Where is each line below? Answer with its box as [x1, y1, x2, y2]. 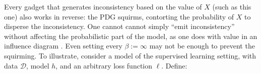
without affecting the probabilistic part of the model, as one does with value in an [4, 30, 257, 41]
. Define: [161, 60, 187, 70]
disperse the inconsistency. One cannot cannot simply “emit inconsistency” [4, 21, 235, 31]
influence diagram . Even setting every [4, 40, 122, 51]
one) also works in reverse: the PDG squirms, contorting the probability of [4, 11, 234, 21]
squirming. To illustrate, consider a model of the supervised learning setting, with [4, 50, 256, 60]
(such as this [212, 1, 251, 11]
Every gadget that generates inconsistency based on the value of [4, 1, 202, 11]
